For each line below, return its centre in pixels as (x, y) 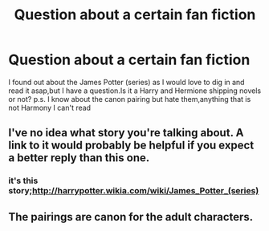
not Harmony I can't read (49, 107)
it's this (23, 180)
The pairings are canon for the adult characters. (131, 217)
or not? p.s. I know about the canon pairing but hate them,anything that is (130, 99)
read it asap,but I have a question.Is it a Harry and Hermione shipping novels (135, 91)
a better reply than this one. (79, 158)
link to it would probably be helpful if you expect (131, 146)
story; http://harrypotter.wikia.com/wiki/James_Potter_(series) (134, 191)
